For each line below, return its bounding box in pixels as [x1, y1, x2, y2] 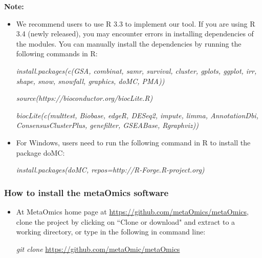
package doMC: [16, 147, 65, 158]
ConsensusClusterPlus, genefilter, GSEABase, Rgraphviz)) [16, 120, 199, 131]
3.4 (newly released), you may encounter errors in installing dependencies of [16, 28, 254, 39]
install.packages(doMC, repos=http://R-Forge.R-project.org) [16, 164, 205, 175]
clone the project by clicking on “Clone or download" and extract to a [16, 216, 235, 227]
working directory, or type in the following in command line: [16, 226, 206, 237]
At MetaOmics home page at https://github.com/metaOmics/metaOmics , [16, 206, 249, 217]
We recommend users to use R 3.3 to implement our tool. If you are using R [16, 18, 255, 29]
